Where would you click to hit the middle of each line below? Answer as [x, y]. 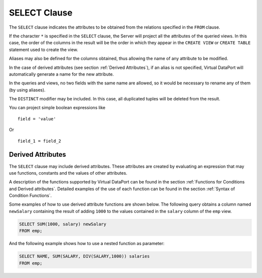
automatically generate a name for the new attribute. [61, 74]
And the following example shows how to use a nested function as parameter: [87, 244]
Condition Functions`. [30, 196]
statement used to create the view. [44, 49]
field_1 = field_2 [40, 141]
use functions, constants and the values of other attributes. [68, 173]
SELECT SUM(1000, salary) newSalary [63, 224]
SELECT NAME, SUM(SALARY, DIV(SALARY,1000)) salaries [84, 256]
